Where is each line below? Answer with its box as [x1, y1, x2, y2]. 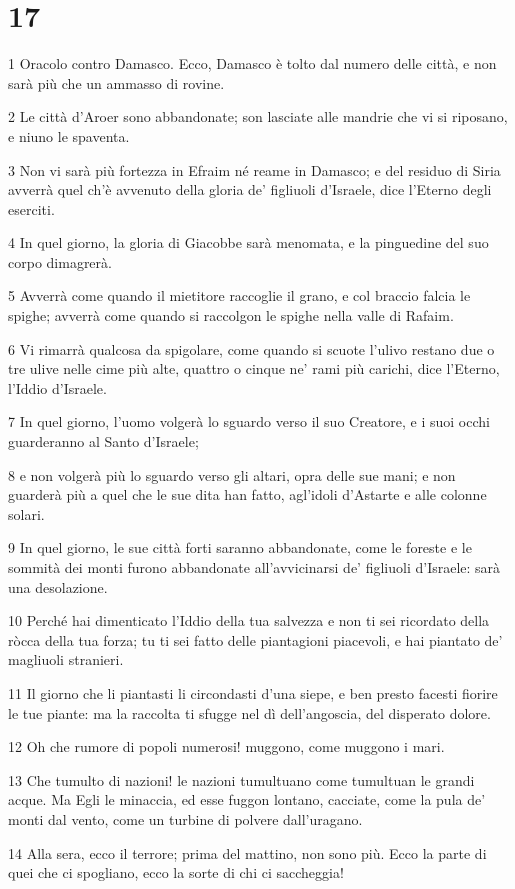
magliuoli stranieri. [8, 649, 124, 670]
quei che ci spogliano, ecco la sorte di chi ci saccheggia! [8, 862, 344, 883]
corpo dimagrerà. [8, 251, 112, 272]
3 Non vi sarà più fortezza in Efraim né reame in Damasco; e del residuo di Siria [8, 159, 501, 180]
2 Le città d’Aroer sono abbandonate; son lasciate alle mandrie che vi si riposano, [8, 106, 508, 127]
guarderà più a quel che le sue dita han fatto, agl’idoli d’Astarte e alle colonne [8, 484, 487, 505]
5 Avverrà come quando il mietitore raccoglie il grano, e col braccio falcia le [8, 285, 471, 306]
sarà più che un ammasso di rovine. [8, 72, 225, 93]
